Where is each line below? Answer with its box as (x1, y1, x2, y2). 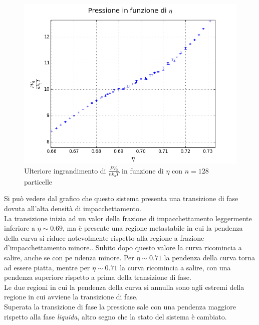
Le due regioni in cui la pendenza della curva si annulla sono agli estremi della (4, 281, 244, 292)
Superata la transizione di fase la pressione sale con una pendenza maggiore (4, 301, 236, 311)
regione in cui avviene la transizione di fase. (4, 291, 138, 302)
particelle (24, 176, 53, 187)
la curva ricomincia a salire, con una (120, 262, 231, 272)
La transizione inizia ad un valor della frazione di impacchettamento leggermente (4, 213, 252, 223)
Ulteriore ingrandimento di (24, 165, 106, 176)
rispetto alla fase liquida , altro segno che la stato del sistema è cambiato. (4, 311, 227, 321)
